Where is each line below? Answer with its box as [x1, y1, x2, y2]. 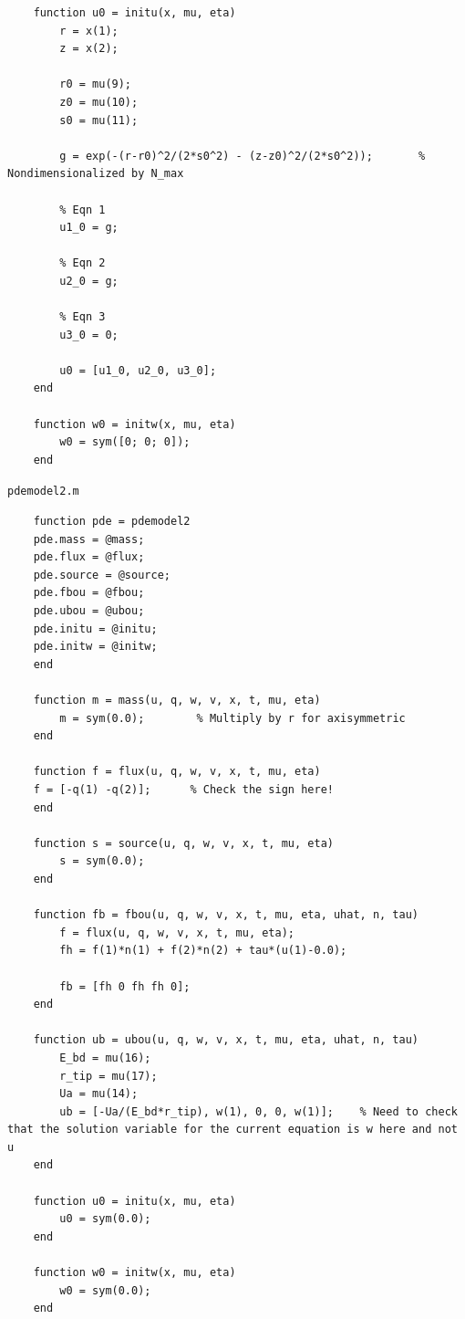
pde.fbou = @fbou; [33, 586, 145, 600]
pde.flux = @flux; [33, 550, 145, 564]
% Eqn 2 [59, 256, 106, 270]
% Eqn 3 [59, 310, 106, 324]
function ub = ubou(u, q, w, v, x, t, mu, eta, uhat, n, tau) [33, 1033, 419, 1047]
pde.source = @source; [33, 568, 170, 581]
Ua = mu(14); [59, 1087, 139, 1101]
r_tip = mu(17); [59, 1069, 158, 1083]
